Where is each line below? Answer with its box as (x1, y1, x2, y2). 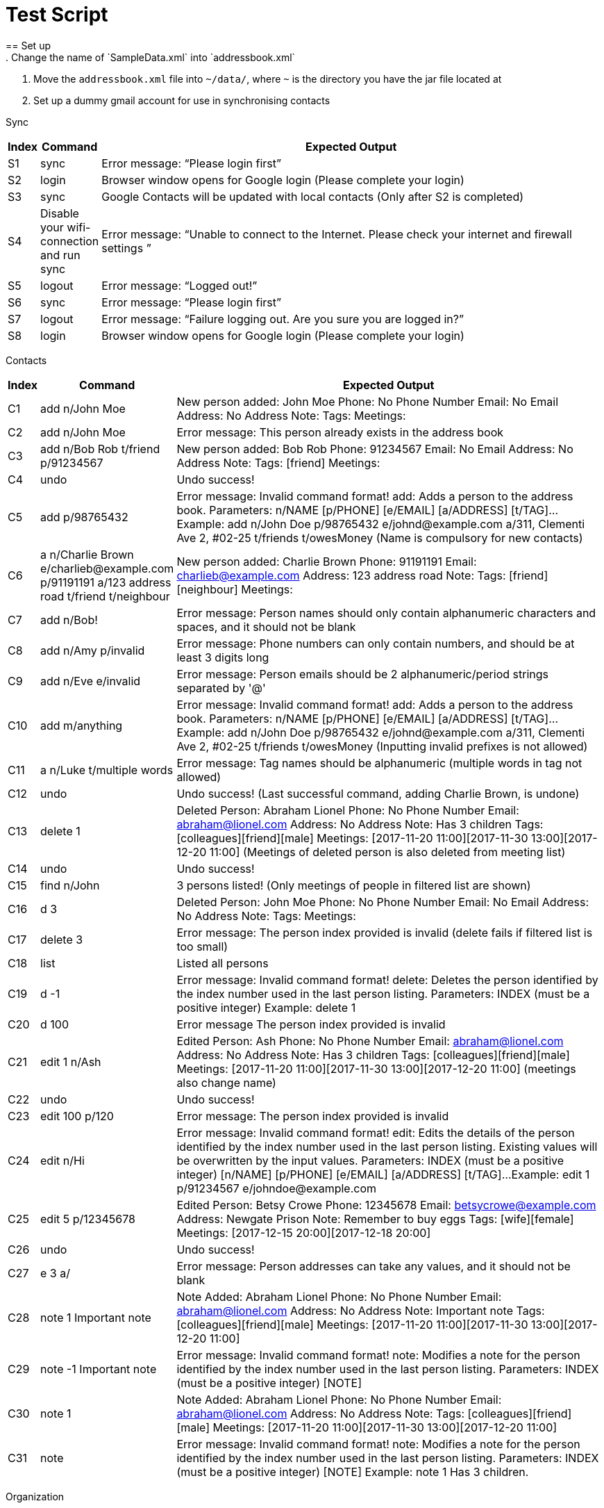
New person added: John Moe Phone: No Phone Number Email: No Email (176, 394, 559, 409)
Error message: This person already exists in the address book (176, 425, 504, 439)
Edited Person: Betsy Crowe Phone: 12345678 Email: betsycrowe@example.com (176, 1197, 596, 1212)
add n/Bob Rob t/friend (40, 441, 160, 456)
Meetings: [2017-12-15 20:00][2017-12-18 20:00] (176, 1225, 431, 1240)
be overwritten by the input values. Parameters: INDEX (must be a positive (176, 1153, 564, 1167)
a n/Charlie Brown (40, 547, 134, 562)
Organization (6, 1490, 65, 1502)
